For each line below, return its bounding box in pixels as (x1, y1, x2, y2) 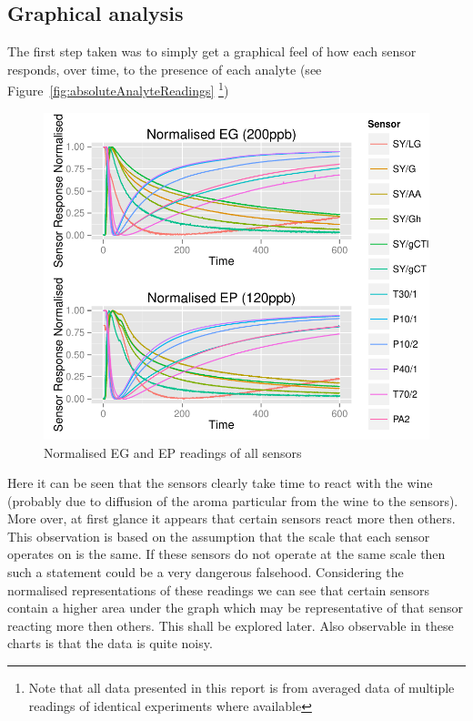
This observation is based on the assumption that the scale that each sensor (7, 526, 430, 545)
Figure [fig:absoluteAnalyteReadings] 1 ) (7, 78, 229, 100)
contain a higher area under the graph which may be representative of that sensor (7, 598, 464, 617)
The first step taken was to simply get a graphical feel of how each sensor (7, 42, 417, 61)
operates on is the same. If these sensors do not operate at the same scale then (7, 544, 446, 564)
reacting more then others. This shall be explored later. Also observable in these (7, 615, 454, 635)
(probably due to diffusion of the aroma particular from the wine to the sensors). (7, 491, 458, 510)
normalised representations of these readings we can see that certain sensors (7, 580, 430, 599)
